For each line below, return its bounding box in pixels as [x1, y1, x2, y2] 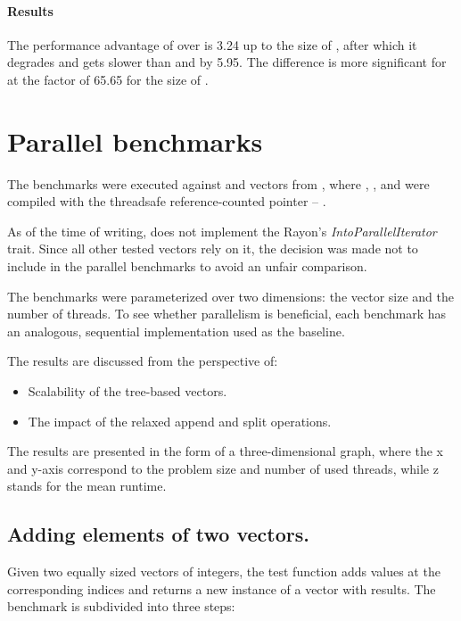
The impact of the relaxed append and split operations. [28, 411, 332, 430]
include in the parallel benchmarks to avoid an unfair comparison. [7, 257, 367, 276]
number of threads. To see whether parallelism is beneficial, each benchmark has [7, 304, 447, 323]
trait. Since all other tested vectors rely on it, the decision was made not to [7, 239, 418, 258]
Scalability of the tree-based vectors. [28, 382, 227, 401]
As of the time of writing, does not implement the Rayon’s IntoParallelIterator [7, 221, 437, 240]
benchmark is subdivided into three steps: [7, 597, 235, 616]
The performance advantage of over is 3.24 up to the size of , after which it [7, 35, 417, 54]
